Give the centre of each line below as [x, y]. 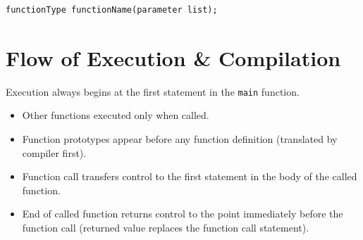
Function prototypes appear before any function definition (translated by [180, 138]
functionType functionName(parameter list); [112, 10]
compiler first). [54, 152]
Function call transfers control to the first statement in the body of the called [190, 176]
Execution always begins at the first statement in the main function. [153, 91]
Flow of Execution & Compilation [173, 57]
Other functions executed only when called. [116, 115]
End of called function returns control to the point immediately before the [183, 214]
